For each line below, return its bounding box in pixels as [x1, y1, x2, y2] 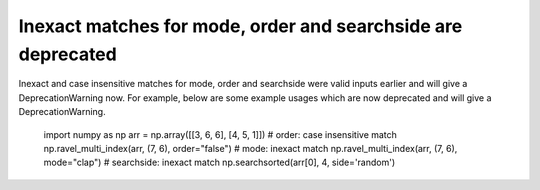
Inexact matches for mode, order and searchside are [18, 15, 463, 37]
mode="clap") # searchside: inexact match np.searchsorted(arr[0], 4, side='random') [43, 156, 396, 169]
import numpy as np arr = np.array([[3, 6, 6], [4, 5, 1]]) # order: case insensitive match [43, 128, 397, 140]
